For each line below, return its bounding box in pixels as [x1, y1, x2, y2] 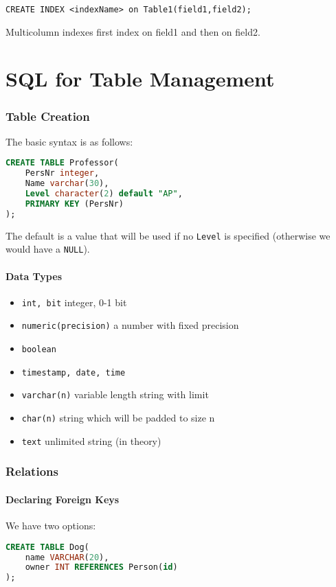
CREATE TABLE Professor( [5, 158, 119, 168]
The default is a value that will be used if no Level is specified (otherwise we [5, 228, 331, 242]
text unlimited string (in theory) [21, 433, 161, 448]
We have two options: [5, 518, 96, 533]
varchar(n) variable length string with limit [21, 387, 209, 402]
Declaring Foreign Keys [5, 492, 120, 506]
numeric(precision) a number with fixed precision [21, 318, 239, 332]
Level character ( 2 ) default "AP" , [25, 189, 183, 199]
